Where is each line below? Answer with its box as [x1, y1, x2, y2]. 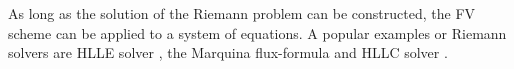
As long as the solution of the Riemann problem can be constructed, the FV [8, 3, 476, 23]
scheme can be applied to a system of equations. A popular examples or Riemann [8, 22, 507, 43]
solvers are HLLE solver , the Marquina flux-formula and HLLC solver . [8, 42, 448, 63]
